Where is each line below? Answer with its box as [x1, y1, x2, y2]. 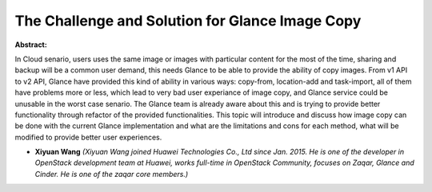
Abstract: [14, 40, 47, 49]
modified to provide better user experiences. [14, 132, 162, 142]
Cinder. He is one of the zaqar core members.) [34, 169, 189, 178]
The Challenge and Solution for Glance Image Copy [14, 12, 362, 29]
